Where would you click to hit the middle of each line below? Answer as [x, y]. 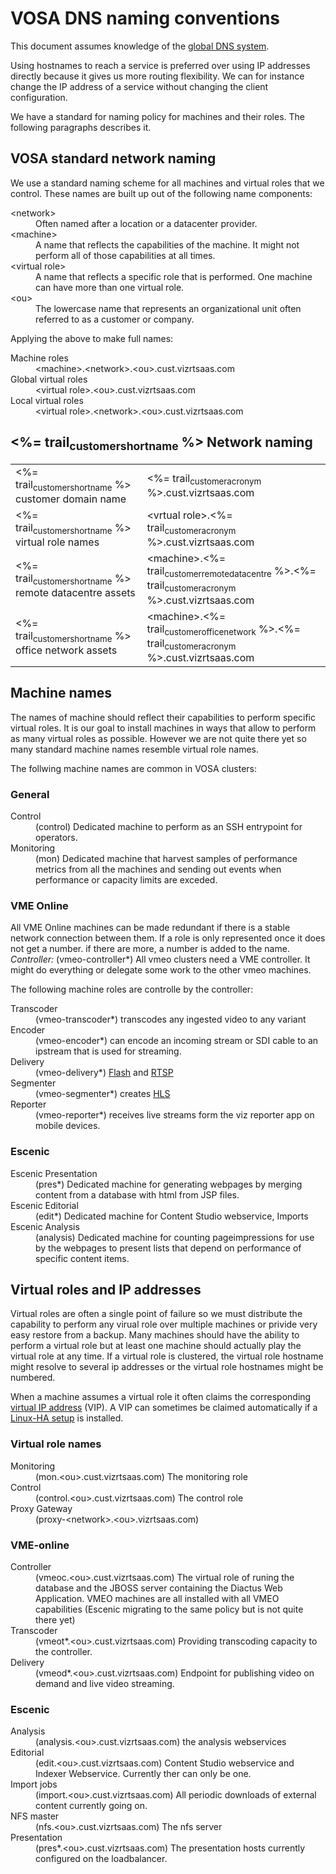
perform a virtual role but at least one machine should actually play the [156, 1346]
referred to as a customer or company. [115, 319]
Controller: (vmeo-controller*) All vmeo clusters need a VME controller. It [160, 959]
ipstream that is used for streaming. [108, 1051]
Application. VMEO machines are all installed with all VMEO [157, 1598]
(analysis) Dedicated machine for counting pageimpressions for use [175, 1237]
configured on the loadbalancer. [101, 1859]
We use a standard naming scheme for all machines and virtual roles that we [167, 183]
